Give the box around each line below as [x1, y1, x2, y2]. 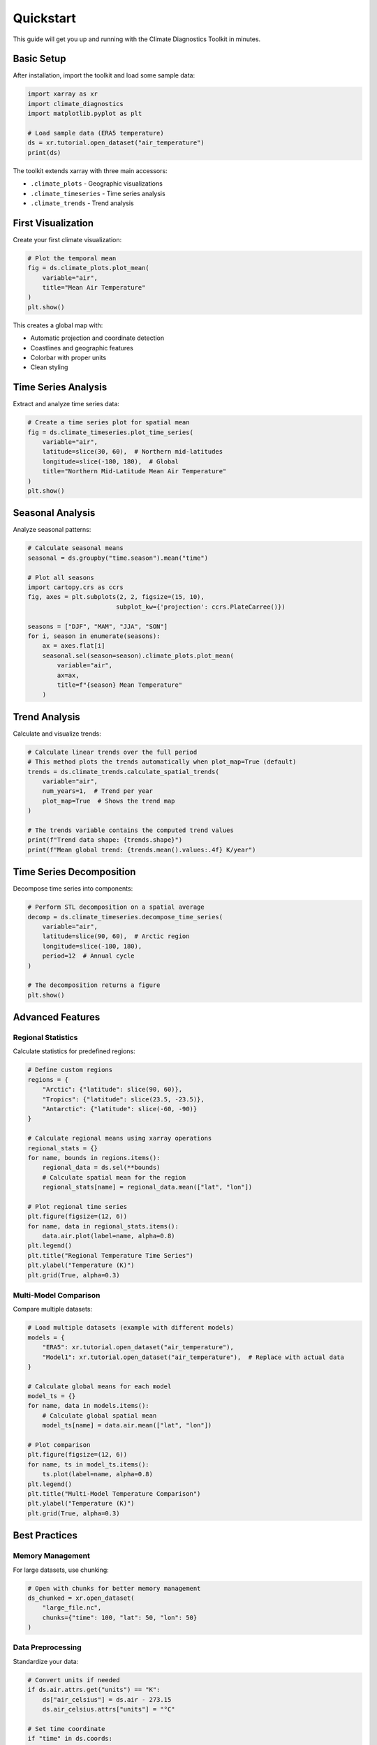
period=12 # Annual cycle [42, 952, 135, 960]
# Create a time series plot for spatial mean [27, 419, 190, 426]
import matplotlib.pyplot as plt [27, 110, 142, 118]
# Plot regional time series [27, 1203, 128, 1210]
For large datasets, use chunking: [13, 1566, 110, 1574]
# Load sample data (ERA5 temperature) [27, 129, 164, 137]
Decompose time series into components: [13, 884, 133, 893]
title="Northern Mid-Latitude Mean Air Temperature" [42, 468, 227, 475]
